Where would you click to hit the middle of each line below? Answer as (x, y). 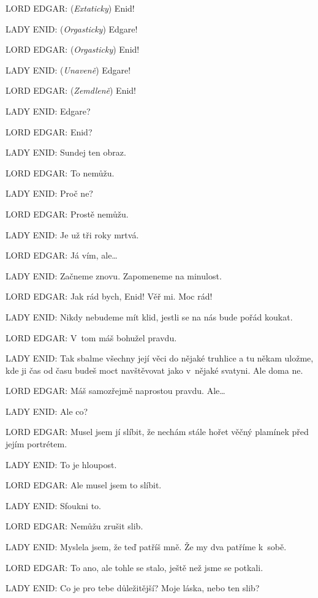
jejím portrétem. (36, 444)
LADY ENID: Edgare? (48, 111)
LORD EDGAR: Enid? (49, 131)
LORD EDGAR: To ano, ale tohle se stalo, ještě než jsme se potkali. (134, 567)
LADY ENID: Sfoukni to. (53, 505)
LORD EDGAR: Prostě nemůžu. (67, 214)
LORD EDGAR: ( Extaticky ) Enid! (70, 8)
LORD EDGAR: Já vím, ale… (62, 255)
